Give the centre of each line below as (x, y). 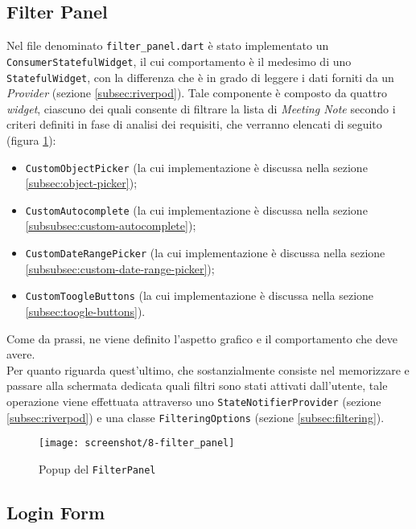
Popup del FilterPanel (97, 468)
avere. (21, 354)
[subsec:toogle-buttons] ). (85, 311)
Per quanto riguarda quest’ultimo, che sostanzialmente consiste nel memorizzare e (208, 369)
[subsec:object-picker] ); (81, 183)
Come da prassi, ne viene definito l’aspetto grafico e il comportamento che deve (202, 338)
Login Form (56, 512)
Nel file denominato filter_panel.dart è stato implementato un (168, 45)
